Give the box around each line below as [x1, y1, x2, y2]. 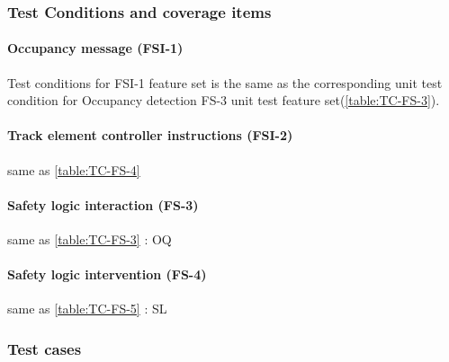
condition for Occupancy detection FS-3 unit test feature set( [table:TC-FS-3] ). [7, 91, 440, 110]
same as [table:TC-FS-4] [7, 160, 140, 179]
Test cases [7, 337, 82, 359]
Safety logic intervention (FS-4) [7, 265, 207, 284]
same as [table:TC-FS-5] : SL [7, 299, 167, 318]
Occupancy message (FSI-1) [7, 39, 184, 57]
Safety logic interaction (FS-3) [7, 195, 199, 214]
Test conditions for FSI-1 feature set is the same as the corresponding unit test [7, 73, 443, 92]
